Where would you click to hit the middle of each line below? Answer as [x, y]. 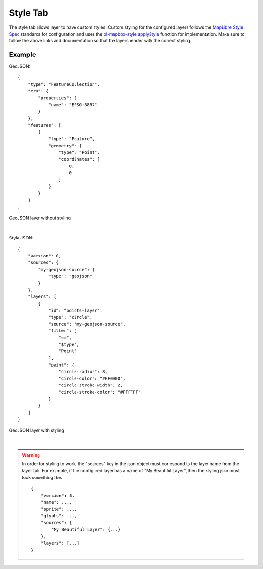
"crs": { [38, 91]
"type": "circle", [70, 317]
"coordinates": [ [79, 159]
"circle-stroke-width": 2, [91, 385]
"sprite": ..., [59, 509]
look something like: [42, 477]
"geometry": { [65, 146]
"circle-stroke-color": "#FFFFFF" [100, 392]
